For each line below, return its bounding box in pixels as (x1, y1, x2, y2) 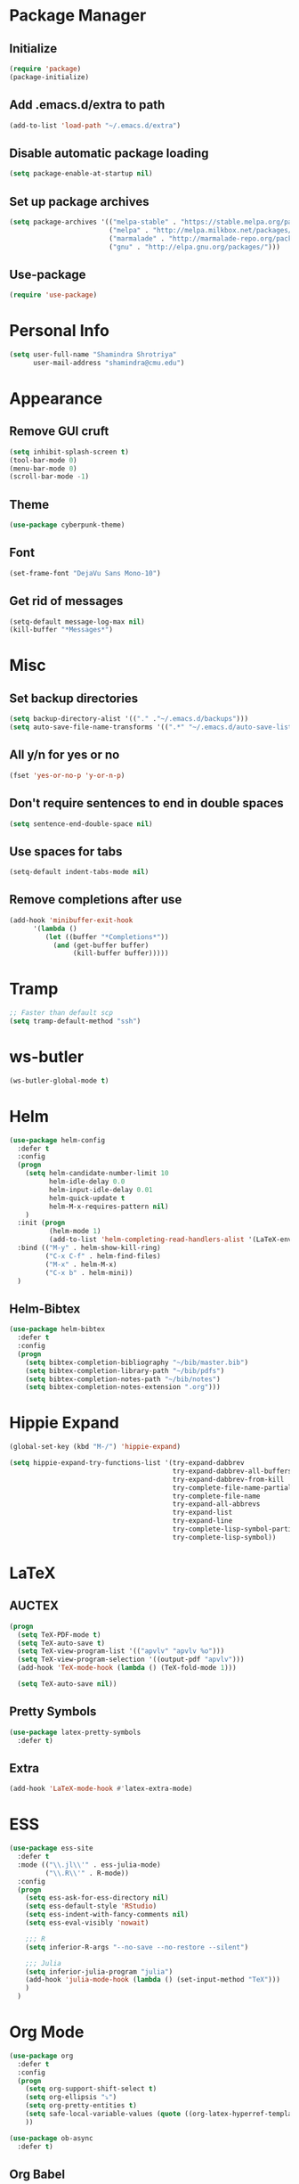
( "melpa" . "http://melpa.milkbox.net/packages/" (108, 225, 296, 234)
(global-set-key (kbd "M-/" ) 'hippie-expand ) (9, 1443, 181, 1452)
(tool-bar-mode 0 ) (9, 455, 77, 464)
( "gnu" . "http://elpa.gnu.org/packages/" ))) (108, 242, 280, 251)
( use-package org (9, 2051, 74, 2060)
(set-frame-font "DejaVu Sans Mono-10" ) (9, 568, 162, 577)
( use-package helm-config (9, 1135, 105, 1145)
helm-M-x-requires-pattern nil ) (48, 1202, 169, 1211)
